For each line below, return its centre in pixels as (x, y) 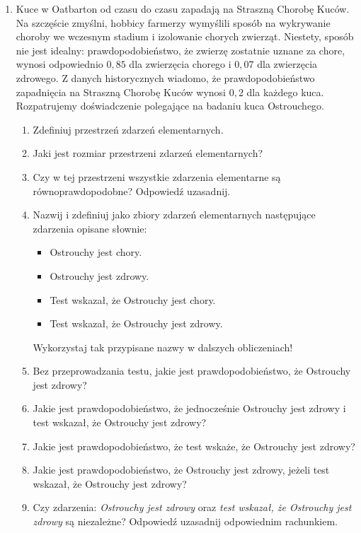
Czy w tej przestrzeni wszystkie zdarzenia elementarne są (157, 176)
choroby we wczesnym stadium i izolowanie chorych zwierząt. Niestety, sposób (185, 36)
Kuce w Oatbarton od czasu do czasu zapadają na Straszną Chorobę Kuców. (183, 8)
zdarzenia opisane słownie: (90, 228)
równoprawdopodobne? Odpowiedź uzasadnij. (132, 191)
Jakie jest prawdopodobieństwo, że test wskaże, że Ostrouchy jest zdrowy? (194, 446)
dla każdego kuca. (285, 92)
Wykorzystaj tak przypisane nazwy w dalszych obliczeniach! (163, 347)
